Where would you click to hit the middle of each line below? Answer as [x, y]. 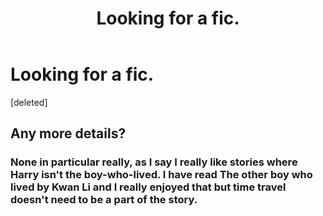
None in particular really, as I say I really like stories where [154, 162]
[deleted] [29, 102]
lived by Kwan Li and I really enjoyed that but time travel [148, 187]
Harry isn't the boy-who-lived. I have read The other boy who [161, 175]
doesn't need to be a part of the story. [104, 200]
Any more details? [68, 133]
